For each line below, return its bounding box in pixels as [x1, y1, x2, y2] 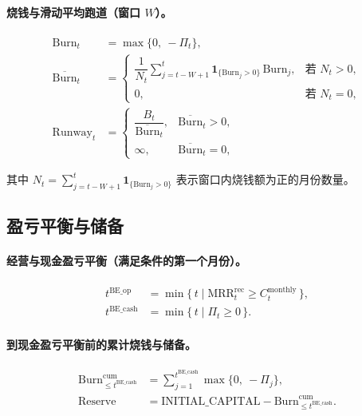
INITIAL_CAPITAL [161, 395, 261, 407]
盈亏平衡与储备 [6, 213, 124, 238]
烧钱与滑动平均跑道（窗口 [6, 3, 140, 20]
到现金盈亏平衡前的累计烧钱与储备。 [6, 336, 196, 352]
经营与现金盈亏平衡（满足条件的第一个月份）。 [6, 252, 246, 269]
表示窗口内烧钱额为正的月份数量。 [175, 171, 355, 188]
